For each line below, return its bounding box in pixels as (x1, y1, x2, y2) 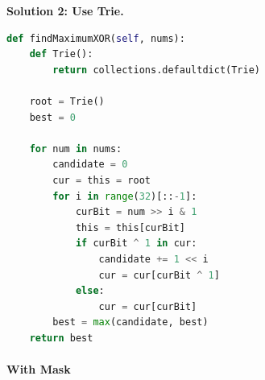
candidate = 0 (52, 159, 128, 171)
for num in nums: (29, 142, 122, 155)
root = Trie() (29, 95, 105, 107)
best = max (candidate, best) (52, 316, 209, 328)
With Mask (6, 361, 71, 378)
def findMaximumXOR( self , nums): (6, 32, 185, 44)
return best (29, 332, 93, 344)
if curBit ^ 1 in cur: (75, 237, 197, 250)
